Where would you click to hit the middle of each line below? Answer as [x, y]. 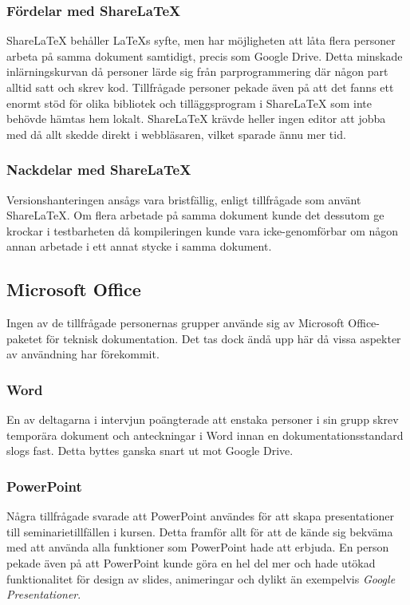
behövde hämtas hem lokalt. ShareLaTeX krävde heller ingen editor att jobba [196, 119]
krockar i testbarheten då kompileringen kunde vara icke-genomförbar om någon [203, 230]
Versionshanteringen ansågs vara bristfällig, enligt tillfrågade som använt [184, 199]
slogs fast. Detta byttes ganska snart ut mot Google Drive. [150, 451]
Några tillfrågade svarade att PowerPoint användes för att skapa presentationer [200, 516]
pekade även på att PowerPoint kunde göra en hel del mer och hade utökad [191, 562]
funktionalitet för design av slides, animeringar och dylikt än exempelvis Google [201, 578]
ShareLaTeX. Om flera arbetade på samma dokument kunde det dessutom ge [195, 215]
